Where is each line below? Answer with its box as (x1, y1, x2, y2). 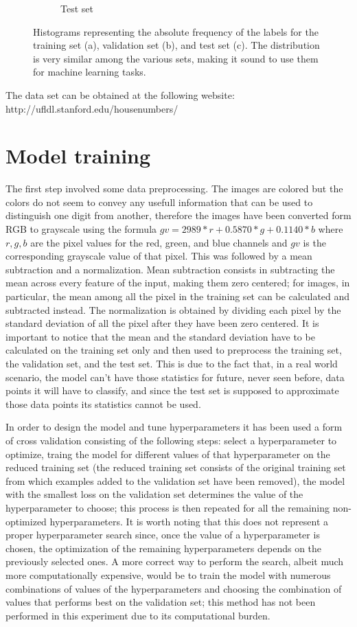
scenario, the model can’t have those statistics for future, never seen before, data (5, 369, 345, 384)
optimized (5, 514, 47, 528)
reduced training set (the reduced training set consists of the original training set (5, 460, 346, 475)
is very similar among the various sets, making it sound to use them (33, 51, 319, 65)
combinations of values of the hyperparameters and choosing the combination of (5, 581, 342, 595)
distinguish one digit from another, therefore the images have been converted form (5, 208, 352, 223)
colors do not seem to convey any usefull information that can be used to (5, 194, 313, 209)
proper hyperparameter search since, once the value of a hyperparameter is (5, 527, 320, 542)
